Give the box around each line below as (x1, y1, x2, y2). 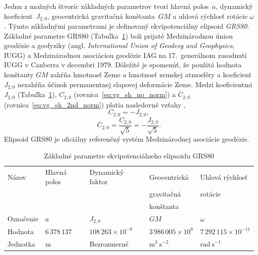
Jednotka (7, 238, 35, 249)
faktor (89, 176, 108, 187)
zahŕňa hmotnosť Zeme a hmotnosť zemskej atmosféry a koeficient (50, 69, 252, 80)
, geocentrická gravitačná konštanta (47, 10, 155, 21)
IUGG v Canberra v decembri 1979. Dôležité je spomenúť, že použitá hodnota (4, 59, 242, 70)
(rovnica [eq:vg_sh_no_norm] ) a (73, 89, 176, 100)
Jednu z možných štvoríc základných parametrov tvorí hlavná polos (4, 1, 209, 11)
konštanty (4, 69, 34, 80)
